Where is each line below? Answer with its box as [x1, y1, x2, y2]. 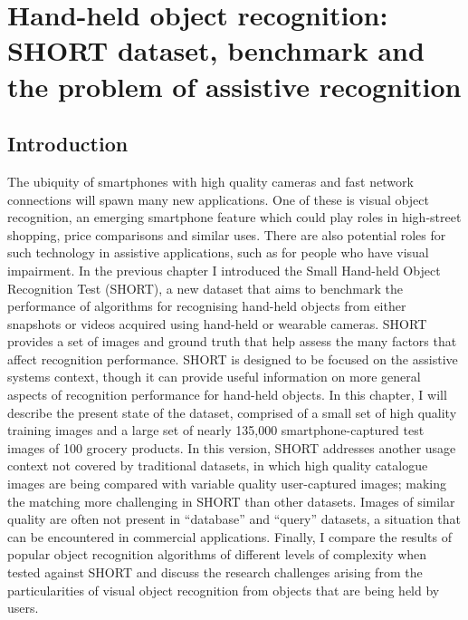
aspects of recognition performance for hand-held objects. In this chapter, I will [7, 385, 447, 404]
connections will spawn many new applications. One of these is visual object [7, 189, 429, 208]
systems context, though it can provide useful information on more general [7, 367, 421, 386]
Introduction [7, 130, 129, 158]
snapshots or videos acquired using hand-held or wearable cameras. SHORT [7, 314, 427, 333]
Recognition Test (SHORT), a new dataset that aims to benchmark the [7, 278, 403, 297]
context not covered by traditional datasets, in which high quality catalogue [7, 456, 428, 475]
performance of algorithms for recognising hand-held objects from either [7, 296, 406, 315]
